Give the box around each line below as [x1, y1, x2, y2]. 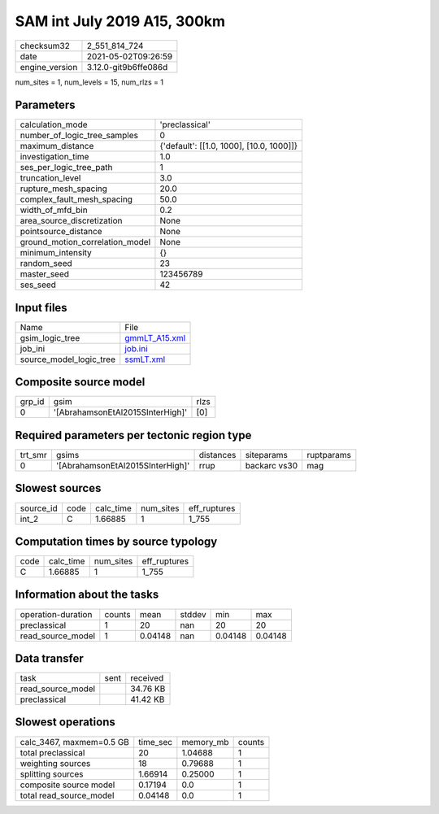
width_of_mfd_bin [20, 204, 89, 215]
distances [198, 450, 237, 460]
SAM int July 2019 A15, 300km [15, 12, 226, 30]
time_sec [138, 736, 173, 747]
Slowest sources [15, 481, 102, 495]
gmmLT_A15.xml [124, 332, 186, 343]
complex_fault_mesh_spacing [20, 194, 133, 205]
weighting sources [20, 757, 91, 768]
